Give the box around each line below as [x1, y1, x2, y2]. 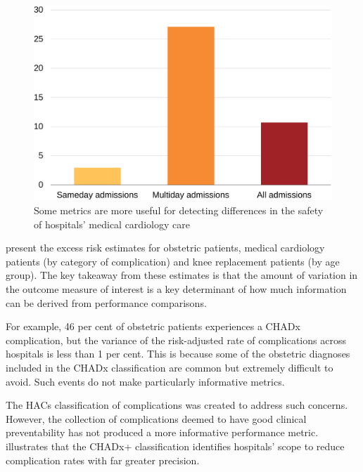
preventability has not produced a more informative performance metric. [6, 425, 319, 440]
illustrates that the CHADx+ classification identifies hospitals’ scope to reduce [6, 438, 345, 453]
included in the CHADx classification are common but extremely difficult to [6, 360, 333, 374]
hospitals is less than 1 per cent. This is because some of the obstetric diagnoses [6, 346, 350, 361]
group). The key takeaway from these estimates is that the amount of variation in [6, 268, 358, 282]
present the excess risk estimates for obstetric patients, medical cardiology [6, 240, 325, 255]
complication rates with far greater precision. [6, 452, 200, 467]
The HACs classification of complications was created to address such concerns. [6, 398, 348, 412]
